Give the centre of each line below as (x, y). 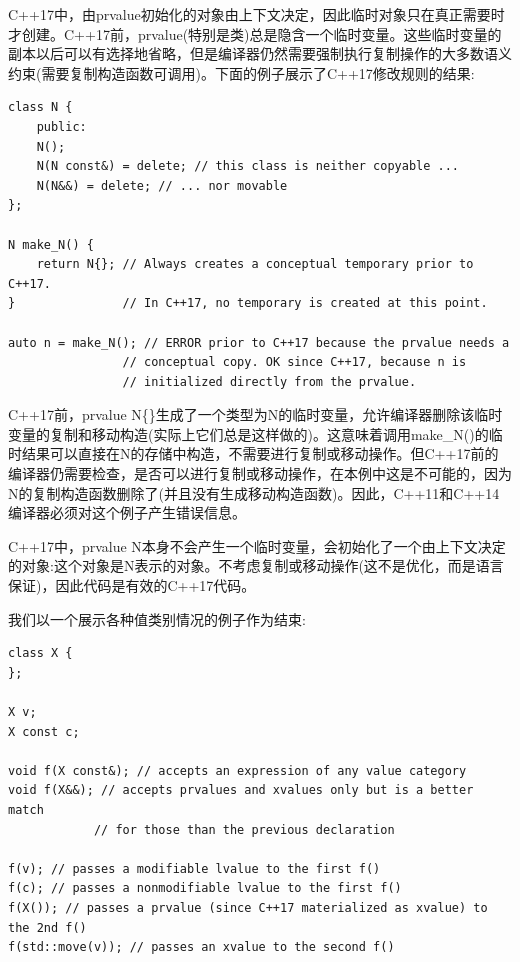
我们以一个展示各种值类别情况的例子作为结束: (157, 618)
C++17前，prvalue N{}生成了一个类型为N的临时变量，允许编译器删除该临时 (255, 414)
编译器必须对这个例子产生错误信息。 (127, 512)
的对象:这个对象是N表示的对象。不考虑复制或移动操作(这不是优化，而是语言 (256, 565)
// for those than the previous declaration (244, 829)
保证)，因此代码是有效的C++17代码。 (132, 585)
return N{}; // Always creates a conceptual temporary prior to (255, 264)
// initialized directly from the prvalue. (269, 381)
